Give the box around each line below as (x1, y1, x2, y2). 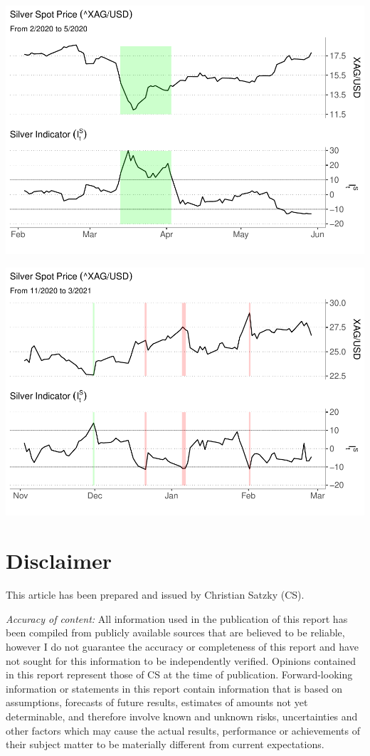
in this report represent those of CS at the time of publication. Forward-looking (6, 667, 353, 682)
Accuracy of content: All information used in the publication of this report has (6, 611, 348, 626)
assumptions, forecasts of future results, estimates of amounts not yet (6, 695, 308, 710)
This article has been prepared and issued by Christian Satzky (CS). (6, 587, 305, 602)
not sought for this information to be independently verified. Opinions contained (6, 653, 356, 668)
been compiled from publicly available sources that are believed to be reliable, (6, 625, 345, 640)
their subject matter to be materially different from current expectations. (6, 737, 324, 752)
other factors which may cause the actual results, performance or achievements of (6, 723, 360, 737)
